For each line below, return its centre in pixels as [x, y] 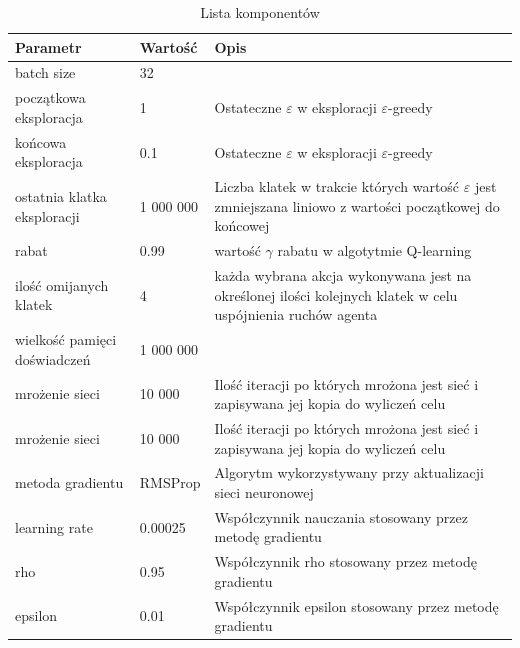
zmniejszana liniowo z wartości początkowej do [357, 205]
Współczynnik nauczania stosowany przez [341, 516]
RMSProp [170, 482]
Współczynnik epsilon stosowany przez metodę [356, 605]
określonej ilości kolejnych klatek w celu [336, 294]
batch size [45, 72]
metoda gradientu [69, 482]
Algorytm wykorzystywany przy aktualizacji [349, 472]
